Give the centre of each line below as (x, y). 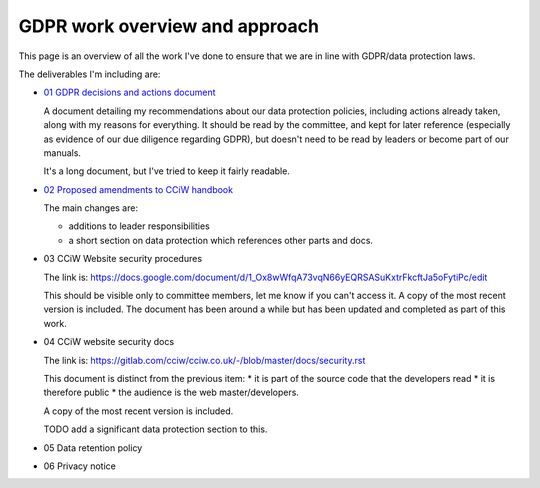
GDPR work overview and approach (169, 26)
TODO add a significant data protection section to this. (155, 429)
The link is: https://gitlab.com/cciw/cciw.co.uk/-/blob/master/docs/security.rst (204, 360)
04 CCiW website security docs (109, 342)
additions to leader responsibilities (139, 226)
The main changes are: (91, 208)
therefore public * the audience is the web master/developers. (171, 392)
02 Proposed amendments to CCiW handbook (138, 189)
